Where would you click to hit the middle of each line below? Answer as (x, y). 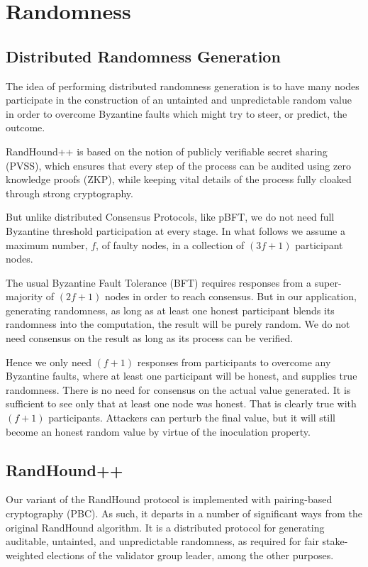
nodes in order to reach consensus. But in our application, (230, 296)
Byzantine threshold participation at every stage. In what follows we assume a (175, 230)
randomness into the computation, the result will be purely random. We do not (178, 324)
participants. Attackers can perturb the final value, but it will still (192, 418)
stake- (335, 541)
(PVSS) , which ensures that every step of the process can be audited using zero (178, 165)
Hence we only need (49, 362)
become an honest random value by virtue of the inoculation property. (158, 431)
